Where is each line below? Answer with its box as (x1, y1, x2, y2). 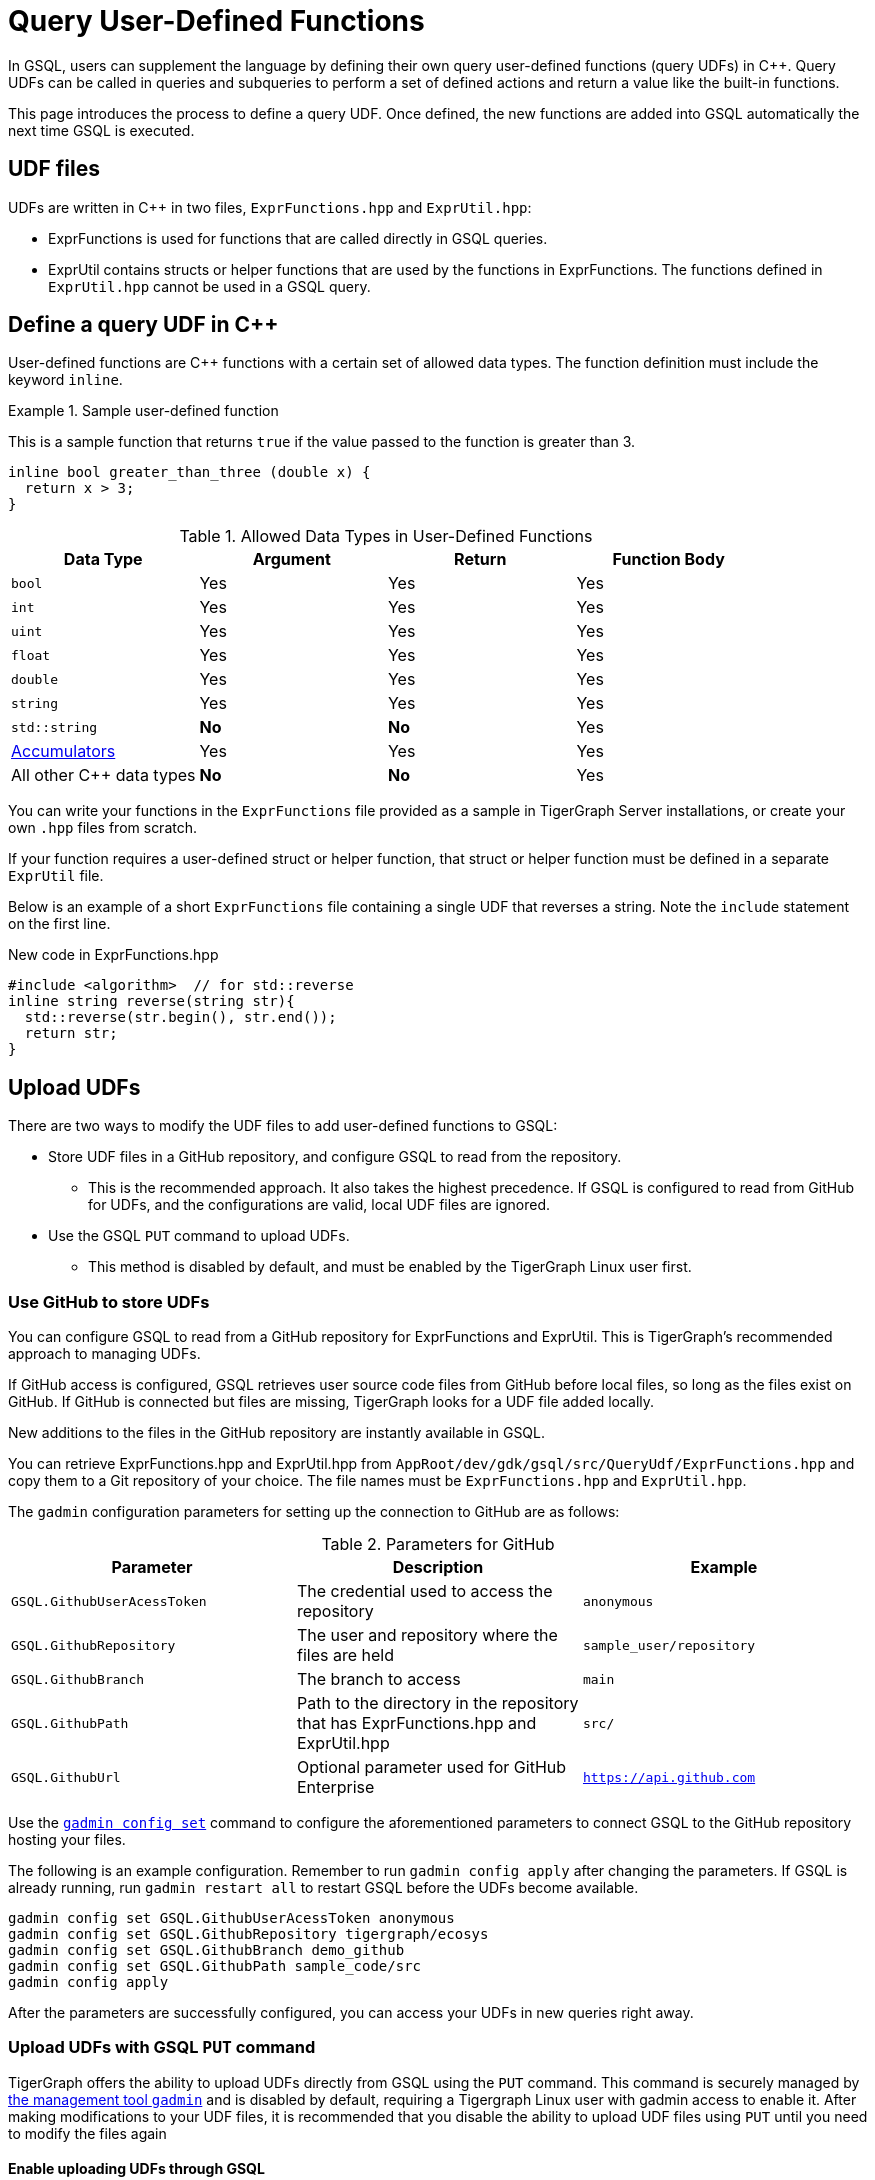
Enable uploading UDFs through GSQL (8, 2160, 265, 2178)
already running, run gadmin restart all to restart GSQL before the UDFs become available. (8, 1879, 639, 1897)
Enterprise (296, 1777, 375, 1798)
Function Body (612, 549, 725, 570)
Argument (252, 549, 331, 570)
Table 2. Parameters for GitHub (321, 1534, 555, 1555)
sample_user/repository (582, 1637, 756, 1653)
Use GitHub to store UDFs (8, 1291, 210, 1312)
